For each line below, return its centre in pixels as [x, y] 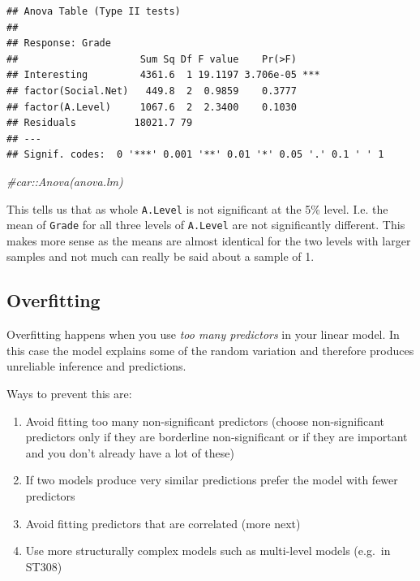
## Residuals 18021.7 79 [100, 123]
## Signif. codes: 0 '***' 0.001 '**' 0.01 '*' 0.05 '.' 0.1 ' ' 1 [195, 155]
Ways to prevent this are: [69, 394]
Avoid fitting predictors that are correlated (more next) [163, 523]
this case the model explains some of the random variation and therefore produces [210, 350]
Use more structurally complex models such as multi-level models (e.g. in [208, 551]
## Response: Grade [59, 43]
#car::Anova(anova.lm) [65, 181]
